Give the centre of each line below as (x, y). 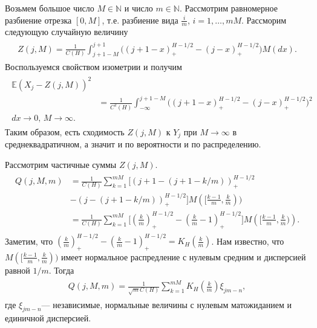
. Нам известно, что (248, 241)
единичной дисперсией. (48, 318)
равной (18, 270)
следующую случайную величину (67, 32)
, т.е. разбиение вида (140, 20)
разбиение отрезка (38, 20)
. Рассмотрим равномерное (228, 8)
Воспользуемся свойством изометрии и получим (93, 67)
